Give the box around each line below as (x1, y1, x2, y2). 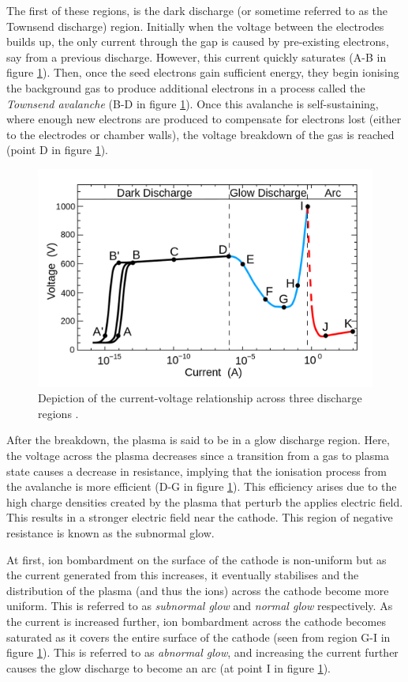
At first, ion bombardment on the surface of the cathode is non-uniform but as (6, 551, 387, 567)
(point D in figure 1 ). (6, 141, 108, 158)
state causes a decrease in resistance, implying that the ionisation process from (6, 462, 387, 479)
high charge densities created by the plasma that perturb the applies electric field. (6, 493, 403, 510)
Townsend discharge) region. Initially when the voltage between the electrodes (6, 17, 384, 34)
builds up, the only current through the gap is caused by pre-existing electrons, (6, 33, 389, 50)
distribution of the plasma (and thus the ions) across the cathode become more (6, 582, 389, 598)
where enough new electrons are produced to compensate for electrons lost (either (6, 111, 402, 127)
